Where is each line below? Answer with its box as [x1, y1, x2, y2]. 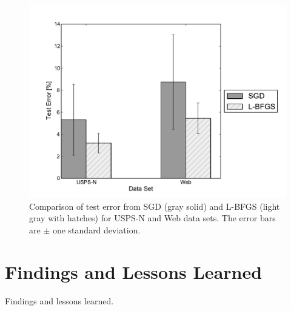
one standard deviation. [52, 223, 141, 236]
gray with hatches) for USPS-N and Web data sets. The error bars [29, 212, 276, 224]
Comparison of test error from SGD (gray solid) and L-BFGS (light [29, 199, 280, 212]
